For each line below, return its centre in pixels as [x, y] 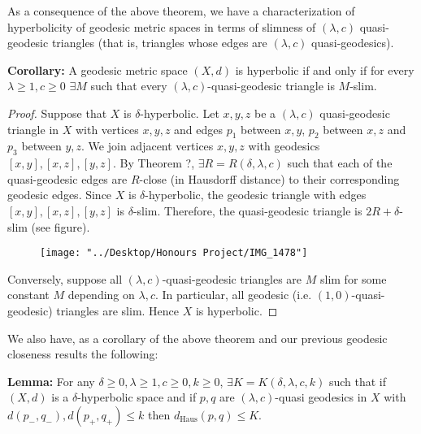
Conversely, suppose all [65, 278]
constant [28, 295]
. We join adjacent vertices [148, 146]
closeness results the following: [83, 354]
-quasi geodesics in [321, 397]
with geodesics [284, 146]
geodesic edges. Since [60, 195]
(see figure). [61, 226]
